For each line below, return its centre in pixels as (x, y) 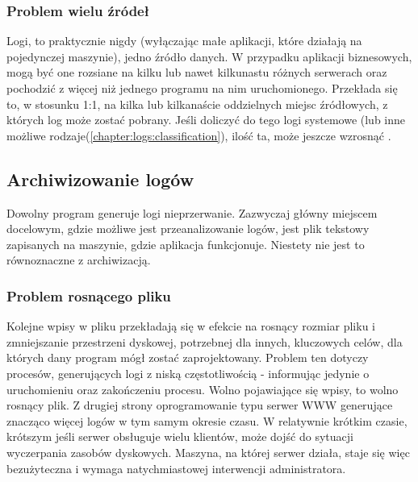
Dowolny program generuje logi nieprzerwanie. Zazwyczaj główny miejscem (192, 212)
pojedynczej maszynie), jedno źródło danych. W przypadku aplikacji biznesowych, (209, 56)
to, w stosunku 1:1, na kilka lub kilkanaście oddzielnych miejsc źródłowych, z (197, 104)
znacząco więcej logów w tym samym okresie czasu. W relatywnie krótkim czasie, (207, 420)
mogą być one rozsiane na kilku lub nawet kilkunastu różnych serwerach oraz (197, 72)
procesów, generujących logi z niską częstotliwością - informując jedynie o (188, 373)
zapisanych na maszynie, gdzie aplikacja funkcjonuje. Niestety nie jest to (186, 244)
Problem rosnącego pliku (89, 295)
